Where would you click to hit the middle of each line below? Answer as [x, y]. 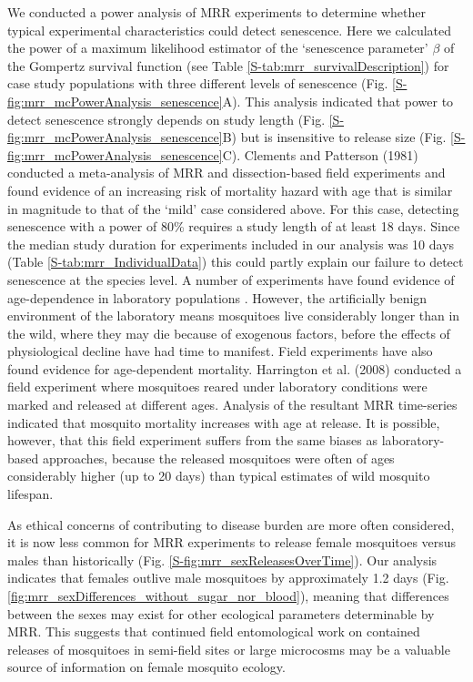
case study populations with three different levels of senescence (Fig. [198, 83]
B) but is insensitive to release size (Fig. [334, 137]
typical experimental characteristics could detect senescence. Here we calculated [230, 30]
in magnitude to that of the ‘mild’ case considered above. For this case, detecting [233, 208]
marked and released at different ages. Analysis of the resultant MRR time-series [232, 405]
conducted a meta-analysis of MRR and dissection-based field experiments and [226, 173]
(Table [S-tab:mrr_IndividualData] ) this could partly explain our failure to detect [236, 262]
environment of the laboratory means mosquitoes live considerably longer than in [234, 316]
